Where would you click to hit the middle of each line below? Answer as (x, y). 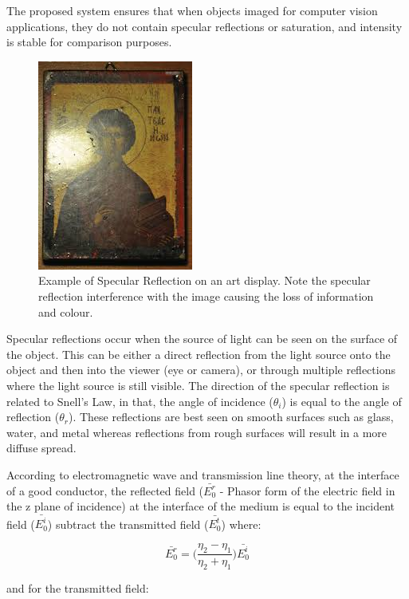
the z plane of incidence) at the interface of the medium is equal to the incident (201, 506)
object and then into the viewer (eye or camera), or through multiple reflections (201, 370)
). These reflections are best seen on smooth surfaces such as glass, (231, 417)
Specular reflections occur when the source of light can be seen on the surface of (202, 339)
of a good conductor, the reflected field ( (105, 490)
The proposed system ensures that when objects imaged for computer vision (192, 10)
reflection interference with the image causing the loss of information (206, 296)
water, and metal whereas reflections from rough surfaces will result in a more (197, 432)
